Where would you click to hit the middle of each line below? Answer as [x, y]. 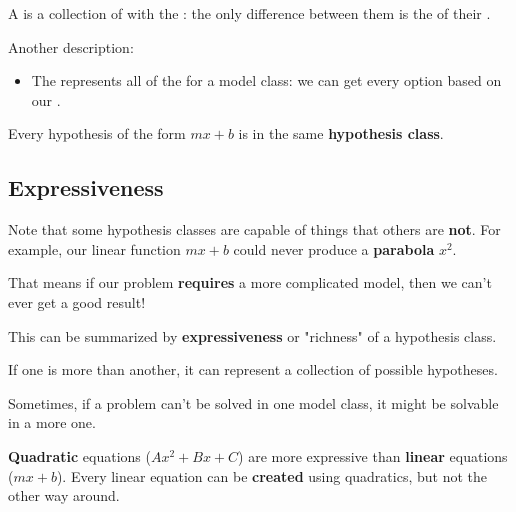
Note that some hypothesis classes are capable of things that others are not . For [254, 229]
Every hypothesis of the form [97, 133]
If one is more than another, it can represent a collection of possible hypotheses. [253, 369]
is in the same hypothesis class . [341, 133]
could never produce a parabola [334, 248]
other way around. [64, 495]
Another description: [71, 46]
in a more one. [52, 422]
